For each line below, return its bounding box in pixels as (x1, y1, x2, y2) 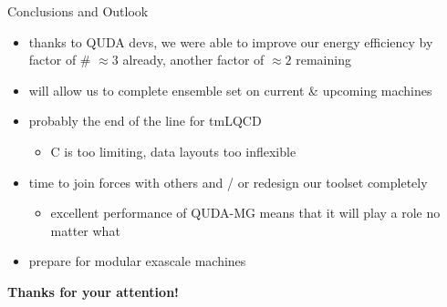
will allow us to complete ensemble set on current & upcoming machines (28, 80, 432, 99)
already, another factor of (122, 50, 265, 69)
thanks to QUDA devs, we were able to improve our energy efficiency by (28, 32, 433, 51)
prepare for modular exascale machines (28, 251, 246, 271)
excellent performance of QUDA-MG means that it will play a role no (50, 203, 441, 222)
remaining (296, 50, 351, 69)
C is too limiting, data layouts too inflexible (50, 141, 296, 160)
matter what (50, 220, 120, 240)
